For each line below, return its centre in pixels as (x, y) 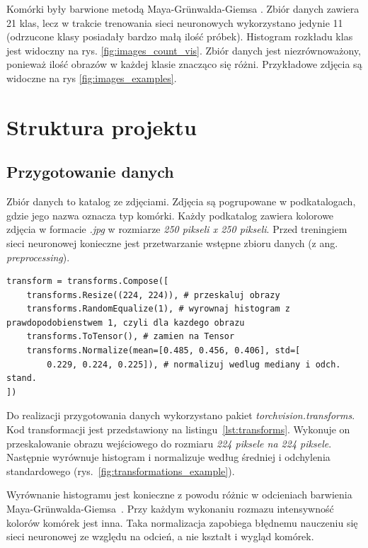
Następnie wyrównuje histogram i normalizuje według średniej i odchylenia (168, 457)
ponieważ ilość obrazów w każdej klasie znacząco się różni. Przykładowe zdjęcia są (184, 64)
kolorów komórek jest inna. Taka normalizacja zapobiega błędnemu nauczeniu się (182, 522)
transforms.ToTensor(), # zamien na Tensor (131, 337)
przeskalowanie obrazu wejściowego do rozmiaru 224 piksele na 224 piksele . (169, 443)
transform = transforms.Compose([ (88, 281)
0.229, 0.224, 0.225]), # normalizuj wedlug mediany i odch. (194, 364)
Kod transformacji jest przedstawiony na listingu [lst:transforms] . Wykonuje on (178, 429)
